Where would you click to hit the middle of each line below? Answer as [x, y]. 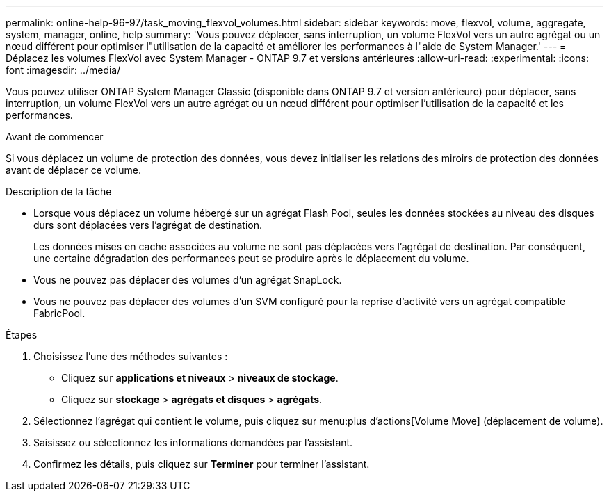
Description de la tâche [59, 192]
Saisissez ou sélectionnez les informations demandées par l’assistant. [193, 442]
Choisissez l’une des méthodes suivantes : [131, 356]
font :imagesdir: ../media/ [63, 70]
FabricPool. [59, 313]
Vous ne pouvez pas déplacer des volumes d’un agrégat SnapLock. [188, 280]
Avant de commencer [55, 137]
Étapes [22, 335]
